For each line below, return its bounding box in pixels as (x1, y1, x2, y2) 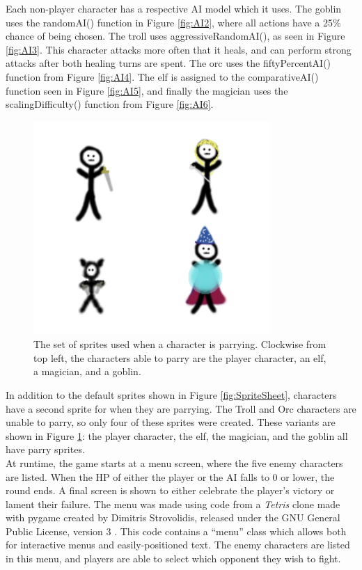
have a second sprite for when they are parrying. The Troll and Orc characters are (6, 401, 356, 415)
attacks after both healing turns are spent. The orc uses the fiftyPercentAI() (6, 56, 331, 70)
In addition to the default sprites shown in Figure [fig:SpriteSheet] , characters (6, 387, 337, 402)
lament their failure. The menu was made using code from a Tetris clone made (6, 496, 340, 511)
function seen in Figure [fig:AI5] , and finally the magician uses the (6, 83, 288, 97)
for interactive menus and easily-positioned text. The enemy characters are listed (6, 537, 350, 552)
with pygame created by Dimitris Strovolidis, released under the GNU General (6, 510, 340, 525)
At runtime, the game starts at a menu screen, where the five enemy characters (6, 455, 343, 470)
